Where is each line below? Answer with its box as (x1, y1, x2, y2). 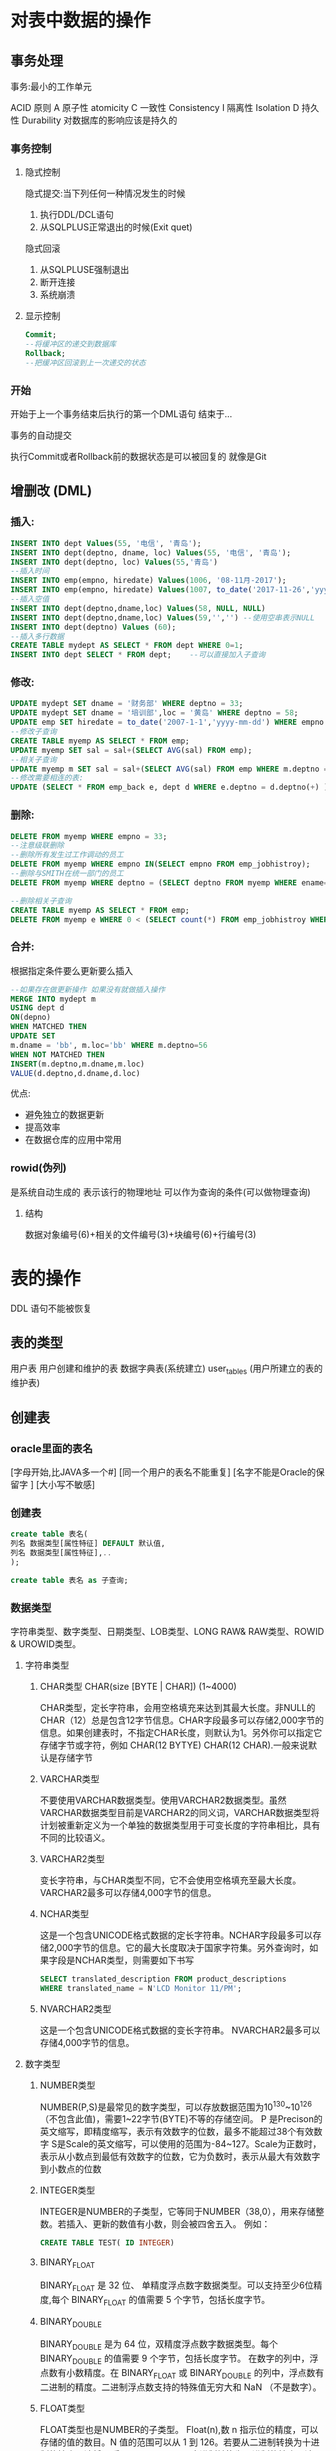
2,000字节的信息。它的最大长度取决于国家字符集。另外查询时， (48, 1941, 310, 1953)
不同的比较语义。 (39, 1831, 111, 1843)
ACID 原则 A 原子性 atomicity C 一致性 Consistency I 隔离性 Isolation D (10, 102, 300, 113)
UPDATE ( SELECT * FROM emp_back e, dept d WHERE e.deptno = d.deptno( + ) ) (10, 782, 329, 793)
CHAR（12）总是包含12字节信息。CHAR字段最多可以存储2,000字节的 (39, 1714, 325, 1726)
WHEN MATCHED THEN (10, 1022, 87, 1032)
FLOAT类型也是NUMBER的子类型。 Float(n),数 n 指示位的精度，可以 (39, 2423, 319, 2435)
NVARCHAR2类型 (39, 2002, 112, 2015)
